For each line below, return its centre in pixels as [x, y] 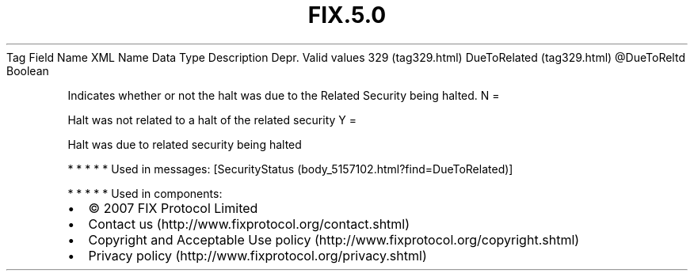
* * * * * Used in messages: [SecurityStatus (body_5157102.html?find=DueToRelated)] [290, 169]
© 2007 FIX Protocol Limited [173, 208]
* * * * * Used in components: [145, 193]
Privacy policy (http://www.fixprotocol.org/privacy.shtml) [257, 255]
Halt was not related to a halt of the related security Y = [212, 120]
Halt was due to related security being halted [185, 144]
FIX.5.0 [347, 15]
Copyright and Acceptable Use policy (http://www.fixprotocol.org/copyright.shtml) [334, 239]
